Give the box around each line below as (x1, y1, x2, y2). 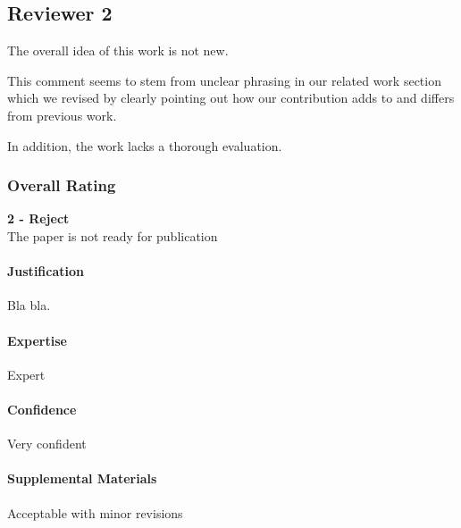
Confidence (7, 399, 77, 418)
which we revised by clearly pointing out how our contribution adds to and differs (7, 88, 455, 107)
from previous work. (7, 105, 117, 124)
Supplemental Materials (7, 469, 157, 488)
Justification (7, 262, 84, 281)
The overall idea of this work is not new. (7, 41, 229, 60)
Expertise (7, 331, 67, 349)
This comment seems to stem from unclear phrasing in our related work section (7, 71, 441, 89)
